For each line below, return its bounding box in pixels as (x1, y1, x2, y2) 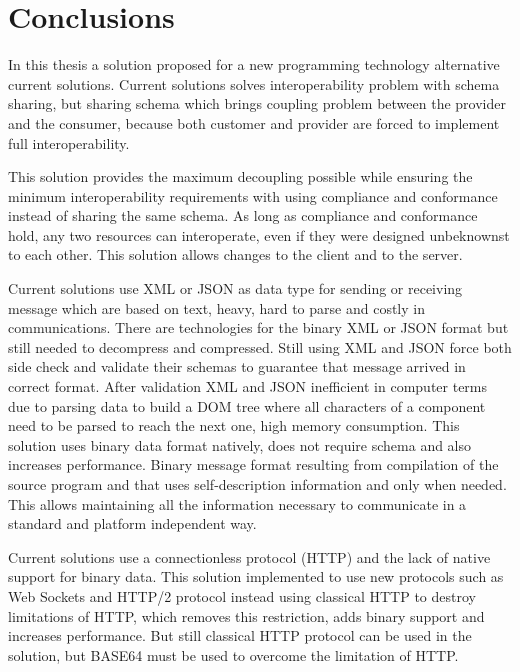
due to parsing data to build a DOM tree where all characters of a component (8, 395, 486, 416)
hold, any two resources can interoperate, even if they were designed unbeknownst (8, 224, 510, 245)
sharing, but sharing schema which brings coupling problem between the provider (8, 93, 506, 114)
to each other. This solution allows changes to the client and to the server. (8, 244, 463, 265)
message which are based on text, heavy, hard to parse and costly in (8, 297, 425, 318)
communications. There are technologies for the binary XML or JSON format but (8, 317, 509, 338)
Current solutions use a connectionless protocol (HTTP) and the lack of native (8, 546, 491, 567)
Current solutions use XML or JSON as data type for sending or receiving (8, 278, 463, 299)
